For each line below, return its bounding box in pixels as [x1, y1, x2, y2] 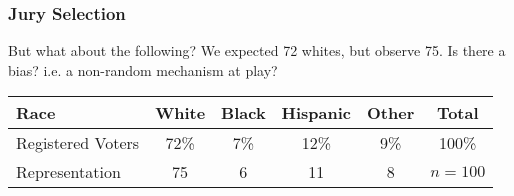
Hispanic [281, 101, 352, 125]
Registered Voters [16, 131, 140, 155]
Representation [16, 160, 121, 184]
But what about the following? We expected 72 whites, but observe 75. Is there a [8, 40, 506, 61]
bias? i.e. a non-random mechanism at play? [8, 59, 278, 80]
